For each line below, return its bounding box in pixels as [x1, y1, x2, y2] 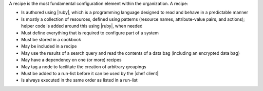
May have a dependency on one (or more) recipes [21, 57, 122, 63]
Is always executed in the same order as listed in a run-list [21, 77, 138, 83]
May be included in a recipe [21, 44, 77, 49]
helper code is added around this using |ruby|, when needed [21, 23, 143, 29]
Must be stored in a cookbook [21, 36, 81, 42]
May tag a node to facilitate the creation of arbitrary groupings [21, 63, 147, 70]
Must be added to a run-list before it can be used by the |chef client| [21, 70, 159, 76]
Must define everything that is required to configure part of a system [21, 30, 159, 36]
